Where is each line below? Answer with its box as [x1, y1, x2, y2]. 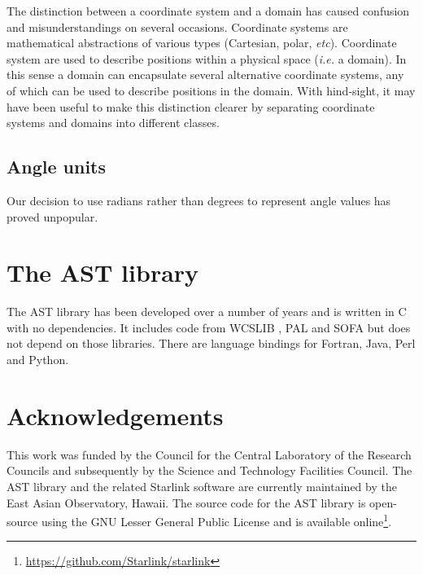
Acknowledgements [7, 398, 224, 432]
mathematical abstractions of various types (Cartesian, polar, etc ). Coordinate [7, 34, 397, 51]
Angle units [7, 154, 107, 179]
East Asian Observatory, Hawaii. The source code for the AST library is [7, 494, 366, 511]
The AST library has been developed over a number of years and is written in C [7, 303, 407, 320]
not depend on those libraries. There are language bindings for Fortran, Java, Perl [7, 335, 416, 352]
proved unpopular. [7, 208, 98, 225]
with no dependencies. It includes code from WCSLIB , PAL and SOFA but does [7, 318, 411, 336]
